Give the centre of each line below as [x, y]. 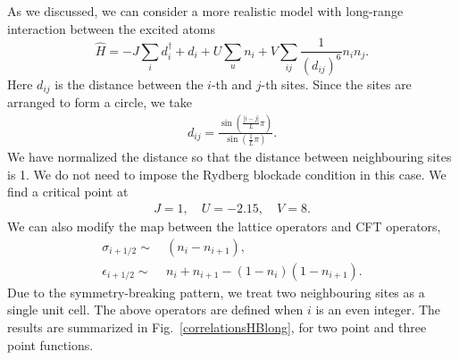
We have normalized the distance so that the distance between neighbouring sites [229, 157]
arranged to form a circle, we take [100, 102]
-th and [232, 84]
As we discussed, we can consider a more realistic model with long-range [205, 11]
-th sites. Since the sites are [336, 84]
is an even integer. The [378, 310]
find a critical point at [68, 192]
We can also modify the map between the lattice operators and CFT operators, [224, 226]
